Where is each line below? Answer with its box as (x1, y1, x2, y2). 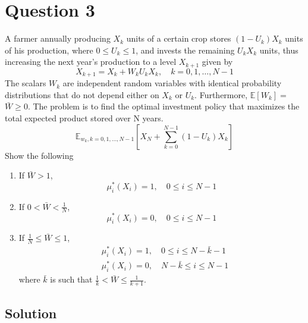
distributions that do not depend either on (5, 88, 159, 101)
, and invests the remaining (136, 43, 235, 56)
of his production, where (5, 43, 93, 56)
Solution (5, 303, 57, 322)
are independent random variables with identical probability (62, 77, 282, 89)
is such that (50, 273, 93, 286)
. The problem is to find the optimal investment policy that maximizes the (27, 100, 300, 112)
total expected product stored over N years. (5, 112, 164, 124)
